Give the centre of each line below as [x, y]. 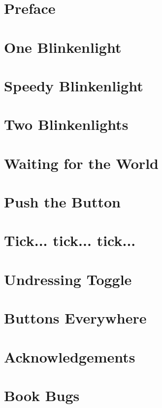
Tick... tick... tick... [70, 240]
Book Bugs [42, 395]
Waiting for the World [81, 163]
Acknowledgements [70, 356]
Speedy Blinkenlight [74, 85]
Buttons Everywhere [75, 318]
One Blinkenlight [63, 47]
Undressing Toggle [68, 279]
